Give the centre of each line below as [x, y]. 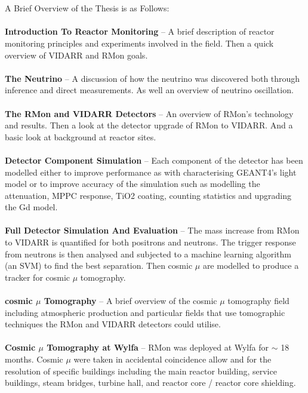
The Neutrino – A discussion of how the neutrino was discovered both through [153, 78]
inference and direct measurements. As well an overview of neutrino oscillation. [149, 90]
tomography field [258, 301]
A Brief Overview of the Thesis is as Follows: [87, 8]
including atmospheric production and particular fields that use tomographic [145, 312]
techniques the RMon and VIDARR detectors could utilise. [113, 324]
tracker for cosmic [38, 277]
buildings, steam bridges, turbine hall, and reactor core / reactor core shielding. [150, 383]
